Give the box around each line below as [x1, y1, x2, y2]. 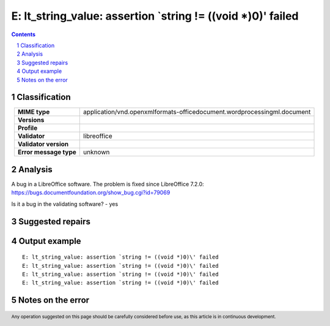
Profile [17, 124, 38, 132]
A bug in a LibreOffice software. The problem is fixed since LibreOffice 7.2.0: [11, 180, 204, 188]
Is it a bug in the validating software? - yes [11, 200, 119, 208]
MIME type [17, 108, 50, 116]
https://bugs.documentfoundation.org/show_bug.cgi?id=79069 [11, 189, 170, 196]
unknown [83, 148, 110, 156]
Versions [17, 116, 45, 124]
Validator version [17, 140, 69, 148]
